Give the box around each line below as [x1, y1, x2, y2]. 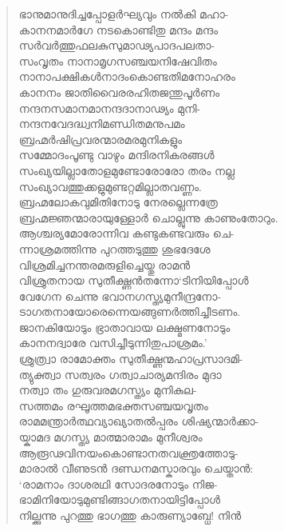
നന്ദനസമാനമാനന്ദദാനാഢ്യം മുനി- [18, 99, 201, 116]
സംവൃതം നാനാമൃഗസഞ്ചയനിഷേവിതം [18, 52, 217, 69]
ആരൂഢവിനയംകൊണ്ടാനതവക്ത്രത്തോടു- [18, 444, 239, 461]
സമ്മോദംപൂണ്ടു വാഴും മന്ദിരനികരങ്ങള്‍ [18, 146, 215, 163]
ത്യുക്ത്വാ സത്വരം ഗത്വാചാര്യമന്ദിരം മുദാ [18, 365, 222, 382]
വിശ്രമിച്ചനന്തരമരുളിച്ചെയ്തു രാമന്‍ [18, 256, 191, 273]
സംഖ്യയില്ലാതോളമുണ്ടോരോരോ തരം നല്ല [18, 162, 235, 178]
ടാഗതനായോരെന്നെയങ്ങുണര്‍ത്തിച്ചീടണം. [18, 303, 241, 320]
